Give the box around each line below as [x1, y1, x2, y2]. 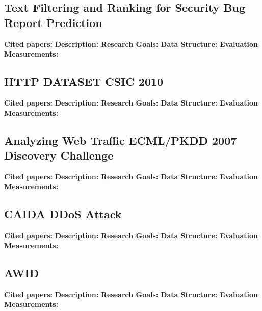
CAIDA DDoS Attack [4, 206, 122, 222]
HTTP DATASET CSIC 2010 [4, 73, 164, 89]
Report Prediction [4, 14, 102, 30]
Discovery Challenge [4, 147, 114, 163]
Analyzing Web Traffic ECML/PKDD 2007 [4, 132, 237, 148]
